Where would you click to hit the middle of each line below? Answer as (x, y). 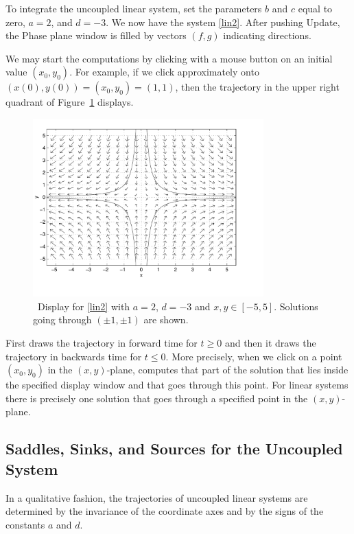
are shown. (166, 320)
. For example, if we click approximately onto (164, 72)
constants (25, 524)
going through (62, 320)
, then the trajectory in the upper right (257, 87)
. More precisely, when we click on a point (254, 356)
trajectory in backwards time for (74, 356)
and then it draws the (270, 342)
